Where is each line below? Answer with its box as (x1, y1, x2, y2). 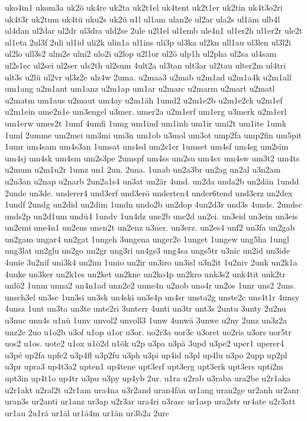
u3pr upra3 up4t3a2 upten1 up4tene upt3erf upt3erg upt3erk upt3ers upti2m (5, 360, 283, 373)
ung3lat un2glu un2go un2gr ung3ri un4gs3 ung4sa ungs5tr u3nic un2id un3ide (5, 244, 290, 257)
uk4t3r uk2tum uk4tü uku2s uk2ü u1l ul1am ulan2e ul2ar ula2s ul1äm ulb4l (5, 12, 280, 25)
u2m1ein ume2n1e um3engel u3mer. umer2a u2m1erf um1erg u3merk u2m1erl (5, 105, 287, 118)
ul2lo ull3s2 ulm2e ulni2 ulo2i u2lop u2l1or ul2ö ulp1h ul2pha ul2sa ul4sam (5, 47, 277, 60)
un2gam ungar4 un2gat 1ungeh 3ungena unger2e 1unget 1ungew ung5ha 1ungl (5, 232, 289, 245)
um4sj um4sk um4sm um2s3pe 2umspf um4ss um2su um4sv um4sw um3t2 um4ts (5, 151, 300, 164)
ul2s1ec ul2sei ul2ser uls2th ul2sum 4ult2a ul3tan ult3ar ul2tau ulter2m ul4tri (5, 59, 286, 71)
